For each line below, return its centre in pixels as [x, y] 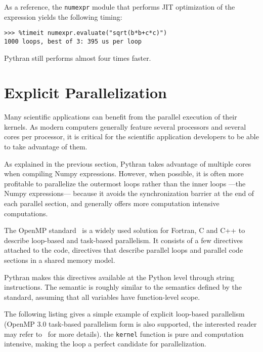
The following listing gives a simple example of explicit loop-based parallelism [124, 314]
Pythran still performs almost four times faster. [78, 57]
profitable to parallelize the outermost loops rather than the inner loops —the [125, 183]
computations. [26, 213]
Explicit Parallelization [85, 92]
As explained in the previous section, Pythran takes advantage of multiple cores [128, 163]
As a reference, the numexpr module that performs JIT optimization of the [120, 7]
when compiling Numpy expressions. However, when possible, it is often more [124, 173]
